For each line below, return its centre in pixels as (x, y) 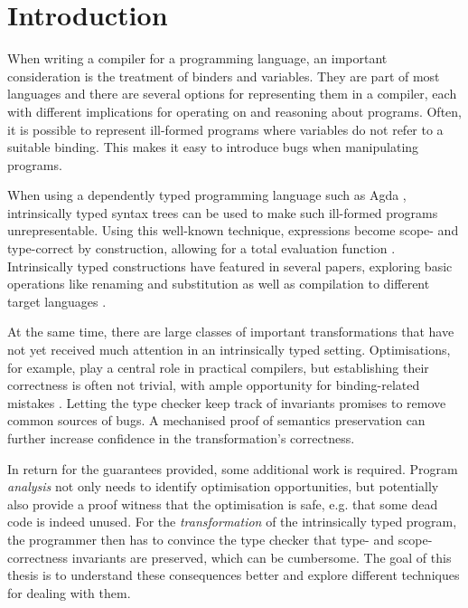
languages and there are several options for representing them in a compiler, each (232, 94)
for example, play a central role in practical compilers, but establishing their (218, 367)
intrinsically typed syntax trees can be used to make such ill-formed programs (223, 212)
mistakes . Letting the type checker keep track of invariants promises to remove (227, 402)
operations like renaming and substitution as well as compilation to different (219, 284)
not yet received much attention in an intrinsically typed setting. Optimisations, (229, 350)
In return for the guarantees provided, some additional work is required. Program (233, 468)
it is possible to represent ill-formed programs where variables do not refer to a (225, 129)
